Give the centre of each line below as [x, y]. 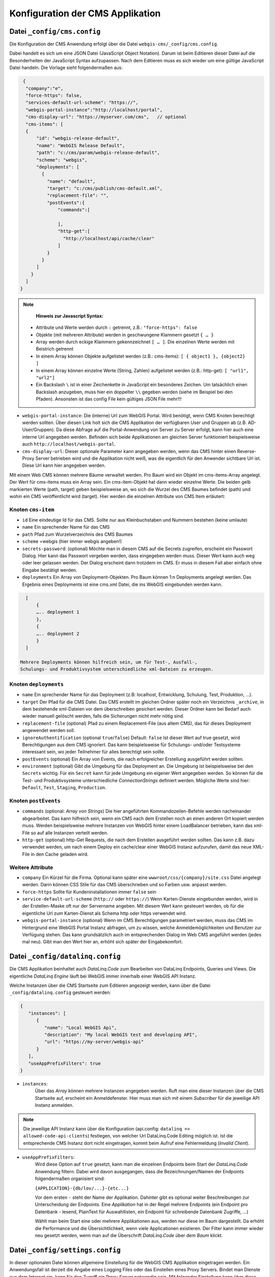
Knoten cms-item [32, 509]
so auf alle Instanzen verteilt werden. [70, 833]
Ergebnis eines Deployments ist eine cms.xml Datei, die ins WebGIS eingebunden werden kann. [122, 584]
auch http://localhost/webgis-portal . [69, 444]
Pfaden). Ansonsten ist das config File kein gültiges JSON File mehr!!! [109, 399]
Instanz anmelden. [54, 1105]
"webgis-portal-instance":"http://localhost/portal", [94, 110]
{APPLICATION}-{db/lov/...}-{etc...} [82, 1188]
